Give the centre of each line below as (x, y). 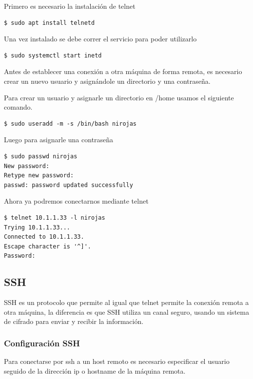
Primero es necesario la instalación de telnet (70, 6)
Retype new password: (39, 176)
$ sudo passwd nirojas (41, 156)
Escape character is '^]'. (48, 246)
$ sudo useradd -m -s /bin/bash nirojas (70, 123)
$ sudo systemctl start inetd (53, 55)
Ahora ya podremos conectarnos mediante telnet (76, 201)
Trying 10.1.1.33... (37, 227)
